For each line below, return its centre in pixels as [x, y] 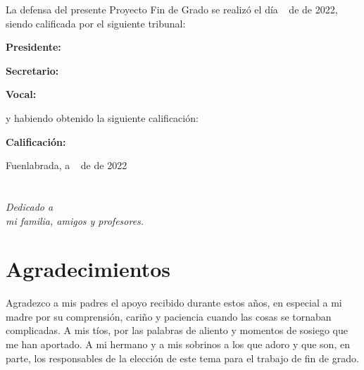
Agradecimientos [88, 269]
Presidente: [33, 47]
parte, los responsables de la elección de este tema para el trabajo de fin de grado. [182, 358]
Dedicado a [30, 206]
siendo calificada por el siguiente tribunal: [96, 23]
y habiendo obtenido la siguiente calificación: [102, 117]
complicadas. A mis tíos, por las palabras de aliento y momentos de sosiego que [177, 330]
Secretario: [32, 70]
